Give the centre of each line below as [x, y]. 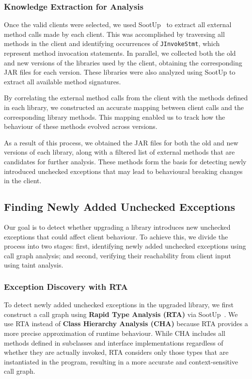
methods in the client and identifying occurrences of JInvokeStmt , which [112, 43]
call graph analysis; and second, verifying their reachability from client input [118, 255]
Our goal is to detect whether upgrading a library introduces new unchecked [117, 227]
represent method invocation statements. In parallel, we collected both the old [120, 53]
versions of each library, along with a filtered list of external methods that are [119, 152]
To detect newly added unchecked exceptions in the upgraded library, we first [119, 305]
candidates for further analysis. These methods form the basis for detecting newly [125, 161]
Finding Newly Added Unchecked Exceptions [119, 207]
